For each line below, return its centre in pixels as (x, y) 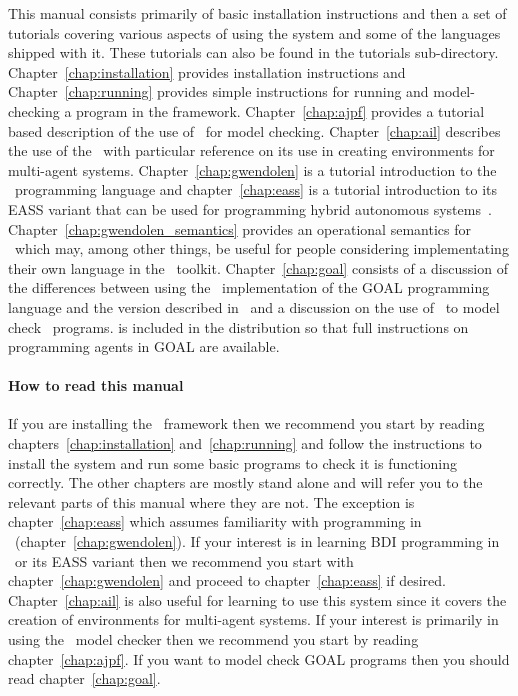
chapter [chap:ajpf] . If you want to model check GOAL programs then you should (259, 658)
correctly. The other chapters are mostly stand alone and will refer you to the (245, 482)
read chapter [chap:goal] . (84, 678)
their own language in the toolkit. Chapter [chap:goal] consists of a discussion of (258, 267)
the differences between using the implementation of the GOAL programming (249, 287)
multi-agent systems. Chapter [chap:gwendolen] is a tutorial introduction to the (252, 169)
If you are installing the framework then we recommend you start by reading (246, 423)
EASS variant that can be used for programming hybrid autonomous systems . (250, 208)
